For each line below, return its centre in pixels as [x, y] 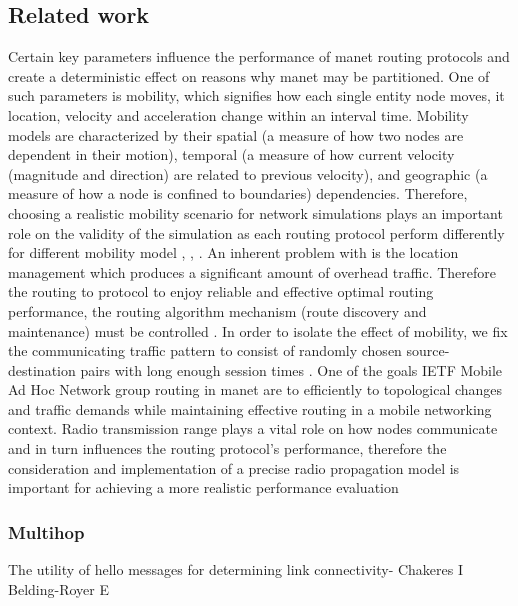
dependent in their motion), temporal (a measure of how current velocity [231, 154]
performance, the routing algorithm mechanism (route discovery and [217, 310]
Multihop [46, 531]
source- [428, 350]
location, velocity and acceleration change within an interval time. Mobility [238, 114]
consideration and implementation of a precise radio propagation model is [234, 467]
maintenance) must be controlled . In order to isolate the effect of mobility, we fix [258, 330]
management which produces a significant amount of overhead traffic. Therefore [252, 271]
